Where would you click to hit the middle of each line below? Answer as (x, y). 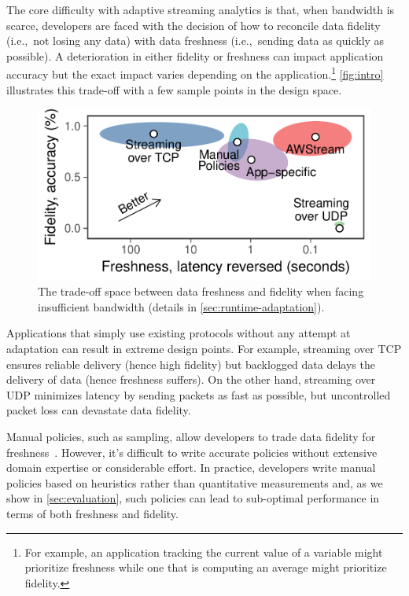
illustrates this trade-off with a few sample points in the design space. (174, 89)
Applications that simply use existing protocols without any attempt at (179, 333)
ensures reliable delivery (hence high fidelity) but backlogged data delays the (191, 364)
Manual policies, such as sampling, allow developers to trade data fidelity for (191, 436)
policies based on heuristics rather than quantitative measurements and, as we (195, 482)
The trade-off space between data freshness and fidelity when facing (201, 291)
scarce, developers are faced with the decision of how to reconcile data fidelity (193, 25)
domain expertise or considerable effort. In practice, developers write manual (191, 467)
